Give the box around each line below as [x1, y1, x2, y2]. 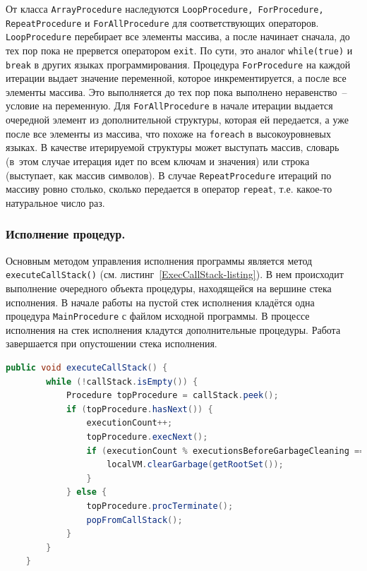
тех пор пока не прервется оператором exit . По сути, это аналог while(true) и [6, 42, 353, 57]
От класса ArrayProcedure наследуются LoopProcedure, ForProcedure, [6, 1, 324, 16]
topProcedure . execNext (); [86, 431, 208, 442]
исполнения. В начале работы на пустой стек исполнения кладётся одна [6, 294, 315, 309]
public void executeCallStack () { [6, 362, 168, 373]
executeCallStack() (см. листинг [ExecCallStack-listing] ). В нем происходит [6, 267, 344, 282]
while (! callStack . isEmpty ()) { [46, 376, 198, 387]
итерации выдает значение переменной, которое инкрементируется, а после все [6, 71, 347, 85]
